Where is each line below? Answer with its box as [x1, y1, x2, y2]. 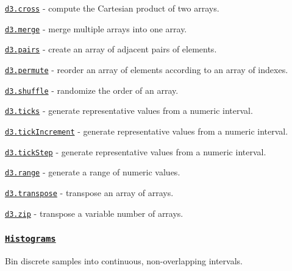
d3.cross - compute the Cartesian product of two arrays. [5, 2, 219, 14]
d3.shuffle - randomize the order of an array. [5, 83, 179, 96]
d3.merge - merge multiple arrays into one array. [5, 22, 187, 35]
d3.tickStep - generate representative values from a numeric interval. [5, 145, 266, 158]
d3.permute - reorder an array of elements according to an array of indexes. [5, 63, 288, 76]
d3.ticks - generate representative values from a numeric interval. [5, 104, 253, 117]
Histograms [5, 234, 56, 244]
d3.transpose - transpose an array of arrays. [5, 186, 174, 199]
